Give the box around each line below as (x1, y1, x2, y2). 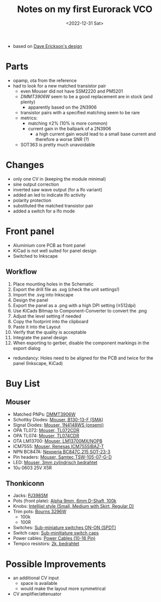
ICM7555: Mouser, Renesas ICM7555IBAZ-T (13, 443, 104, 449)
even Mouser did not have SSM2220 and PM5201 (20, 88, 123, 94)
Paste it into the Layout (13, 324, 61, 330)
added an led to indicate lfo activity (13, 192, 86, 198)
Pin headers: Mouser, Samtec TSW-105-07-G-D (13, 454, 112, 460)
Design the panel (13, 297, 48, 303)
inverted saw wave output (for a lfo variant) (13, 186, 102, 192)
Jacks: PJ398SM (13, 492, 48, 499)
